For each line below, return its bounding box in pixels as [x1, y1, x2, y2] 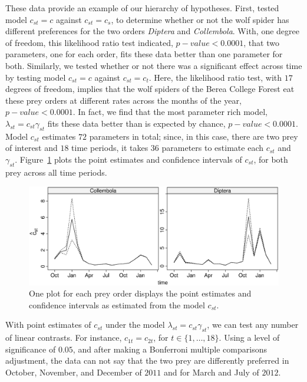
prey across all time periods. [5, 166, 107, 178]
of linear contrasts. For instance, [5, 331, 122, 344]
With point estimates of [5, 318, 91, 331]
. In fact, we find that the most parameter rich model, [72, 106, 268, 118]
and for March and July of [164, 365, 259, 378]
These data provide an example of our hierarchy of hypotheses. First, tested [5, 2, 279, 14]
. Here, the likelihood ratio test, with [148, 71, 282, 83]
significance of [5, 343, 56, 355]
